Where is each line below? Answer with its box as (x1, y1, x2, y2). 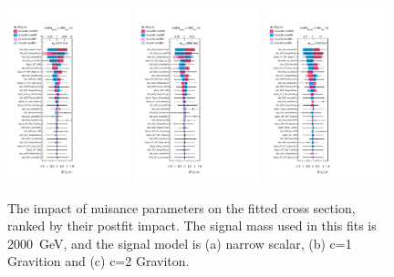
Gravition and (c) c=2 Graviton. (7, 251, 190, 271)
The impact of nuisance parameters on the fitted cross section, (7, 198, 356, 217)
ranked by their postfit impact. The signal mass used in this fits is (7, 216, 377, 235)
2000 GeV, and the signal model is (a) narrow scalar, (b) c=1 (7, 233, 352, 252)
